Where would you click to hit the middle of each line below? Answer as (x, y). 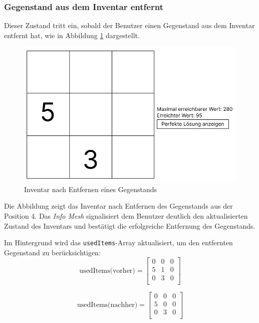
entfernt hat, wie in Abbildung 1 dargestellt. (72, 35)
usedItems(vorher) (107, 271)
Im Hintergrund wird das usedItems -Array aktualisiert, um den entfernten (118, 243)
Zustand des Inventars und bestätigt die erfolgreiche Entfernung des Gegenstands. (130, 225)
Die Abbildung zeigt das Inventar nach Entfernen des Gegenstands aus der (118, 206)
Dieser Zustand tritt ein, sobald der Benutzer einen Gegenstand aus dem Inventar (129, 25)
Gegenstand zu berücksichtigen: (52, 252)
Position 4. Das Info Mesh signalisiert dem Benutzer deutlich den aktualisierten (126, 216)
